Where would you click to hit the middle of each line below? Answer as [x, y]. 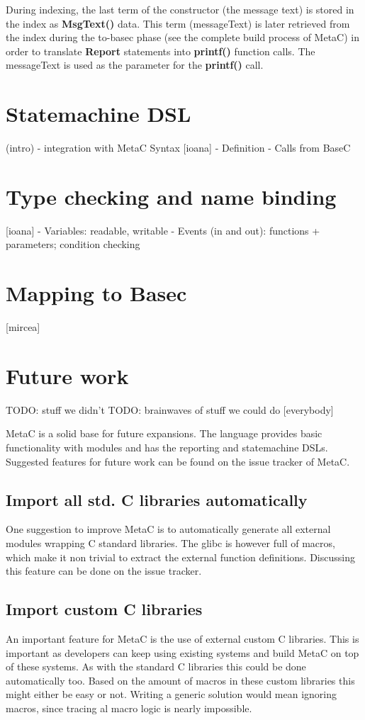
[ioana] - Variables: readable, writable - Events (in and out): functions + [163, 230]
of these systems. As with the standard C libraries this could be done [156, 666]
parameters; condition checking [73, 244]
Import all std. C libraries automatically [157, 499]
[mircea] [23, 327]
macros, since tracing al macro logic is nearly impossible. [129, 708]
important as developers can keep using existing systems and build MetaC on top [182, 652]
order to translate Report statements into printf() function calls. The [161, 51]
